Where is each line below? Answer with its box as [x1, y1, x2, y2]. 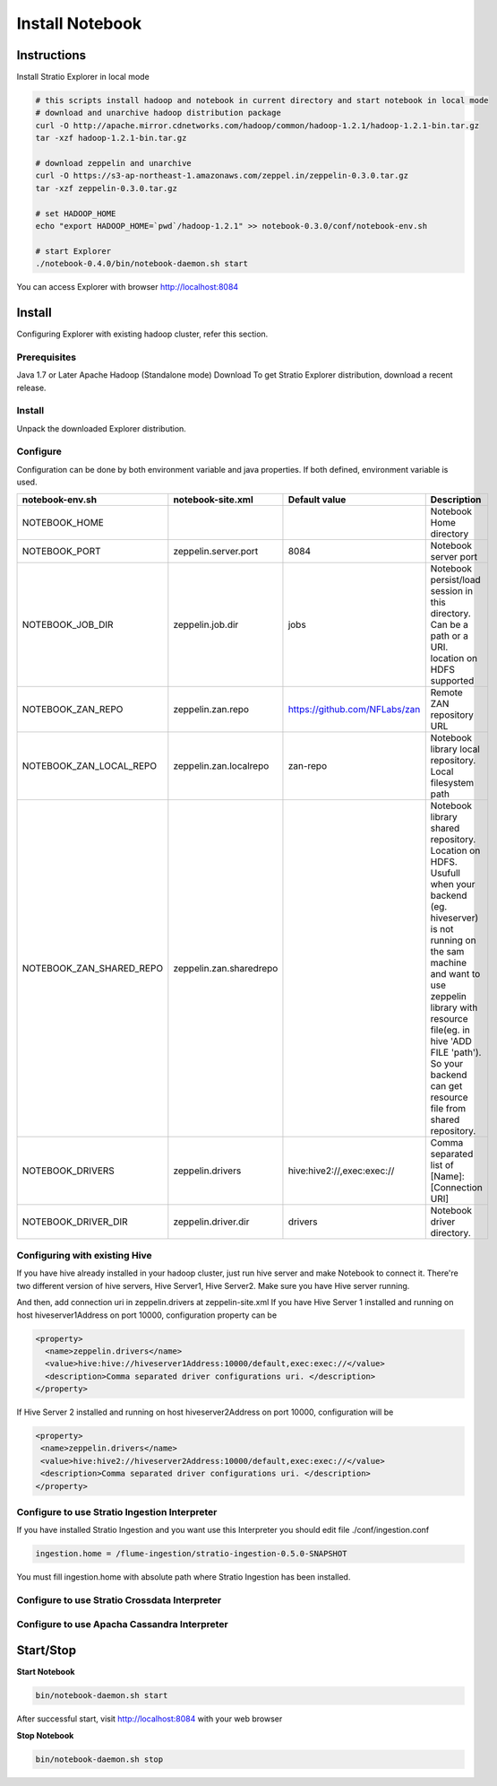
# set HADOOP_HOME [35, 208, 116, 219]
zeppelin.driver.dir [173, 1215, 250, 1228]
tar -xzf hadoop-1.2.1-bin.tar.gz [35, 133, 187, 144]
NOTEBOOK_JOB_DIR [21, 618, 114, 631]
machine [430, 956, 467, 969]
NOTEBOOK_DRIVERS [21, 1164, 116, 1177]
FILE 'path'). [430, 1046, 482, 1059]
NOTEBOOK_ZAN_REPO [21, 702, 124, 715]
